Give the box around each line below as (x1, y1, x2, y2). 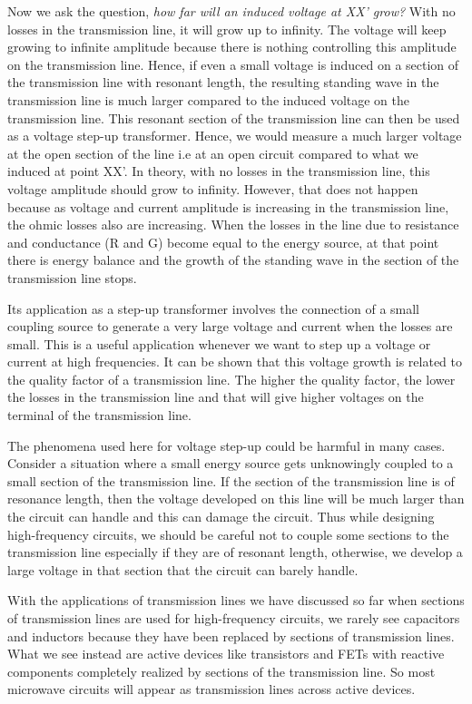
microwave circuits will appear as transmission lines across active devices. (7, 680, 416, 699)
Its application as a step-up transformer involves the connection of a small (7, 298, 420, 318)
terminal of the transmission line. (7, 406, 192, 425)
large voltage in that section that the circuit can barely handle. (7, 560, 359, 579)
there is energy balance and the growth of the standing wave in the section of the (7, 250, 459, 269)
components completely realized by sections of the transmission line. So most (7, 661, 436, 680)
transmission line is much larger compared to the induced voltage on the (7, 90, 410, 109)
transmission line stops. (7, 268, 137, 287)
